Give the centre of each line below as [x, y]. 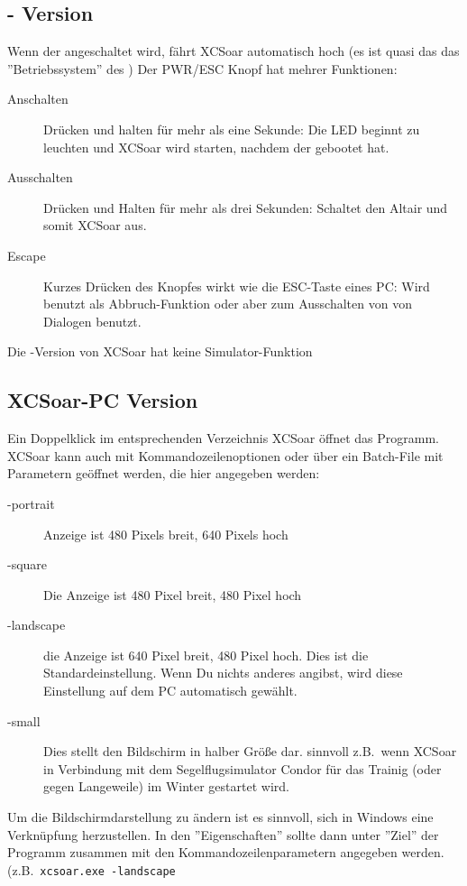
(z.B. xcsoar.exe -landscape [92, 869]
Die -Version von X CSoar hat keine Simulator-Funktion [160, 351]
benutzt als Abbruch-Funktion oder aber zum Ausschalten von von [228, 304]
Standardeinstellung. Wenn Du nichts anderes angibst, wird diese [223, 673]
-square [27, 564]
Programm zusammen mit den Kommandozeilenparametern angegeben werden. [226, 852]
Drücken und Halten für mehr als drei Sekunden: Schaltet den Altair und [246, 207]
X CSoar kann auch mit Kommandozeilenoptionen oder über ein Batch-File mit [225, 455]
